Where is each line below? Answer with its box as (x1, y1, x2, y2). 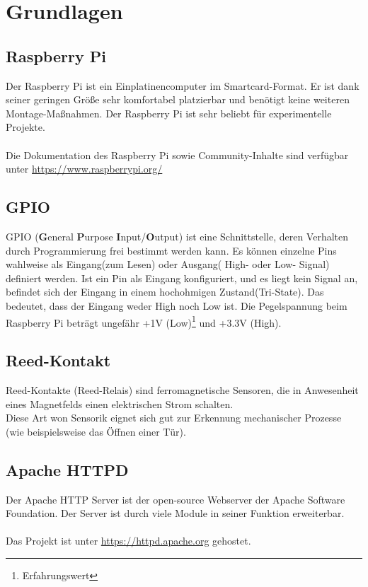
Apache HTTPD (6, 458, 129, 480)
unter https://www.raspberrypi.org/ (6, 161, 163, 176)
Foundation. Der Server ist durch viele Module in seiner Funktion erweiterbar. (6, 506, 345, 521)
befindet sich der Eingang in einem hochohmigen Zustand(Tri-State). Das (6, 284, 324, 299)
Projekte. (6, 120, 45, 134)
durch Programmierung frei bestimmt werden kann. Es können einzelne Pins (6, 243, 337, 257)
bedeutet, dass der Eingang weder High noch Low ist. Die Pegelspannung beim (6, 298, 347, 313)
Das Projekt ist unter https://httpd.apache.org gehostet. (6, 533, 251, 548)
